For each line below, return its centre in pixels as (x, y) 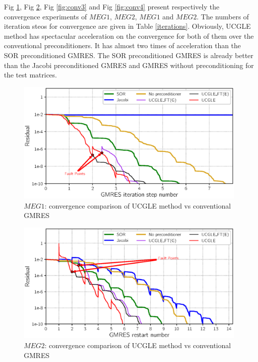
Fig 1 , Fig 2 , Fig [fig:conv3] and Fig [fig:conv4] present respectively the (112, 6)
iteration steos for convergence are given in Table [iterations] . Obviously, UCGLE (128, 26)
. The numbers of (223, 16)
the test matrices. (31, 75)
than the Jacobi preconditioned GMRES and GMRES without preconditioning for (129, 65)
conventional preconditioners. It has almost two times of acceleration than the (123, 45)
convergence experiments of (45, 16)
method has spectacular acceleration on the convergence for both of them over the (129, 36)
